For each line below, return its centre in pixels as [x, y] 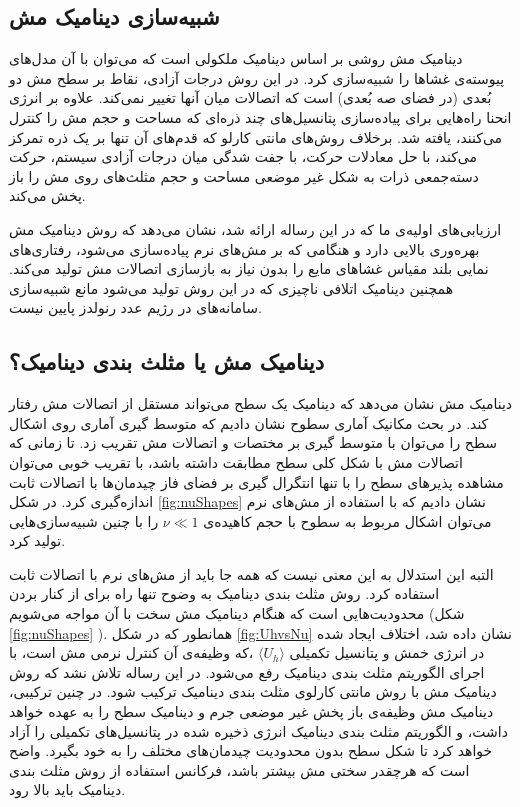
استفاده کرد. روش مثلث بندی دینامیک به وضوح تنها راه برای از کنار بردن [224, 593]
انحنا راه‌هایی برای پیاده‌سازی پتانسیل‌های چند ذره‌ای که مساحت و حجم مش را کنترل [260, 116]
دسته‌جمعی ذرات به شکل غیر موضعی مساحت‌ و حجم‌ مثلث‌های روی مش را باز [244, 175]
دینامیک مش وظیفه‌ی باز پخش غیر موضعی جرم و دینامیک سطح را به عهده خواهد [251, 711]
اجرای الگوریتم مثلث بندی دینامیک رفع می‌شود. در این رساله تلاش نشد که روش [247, 671]
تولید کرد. [37, 540]
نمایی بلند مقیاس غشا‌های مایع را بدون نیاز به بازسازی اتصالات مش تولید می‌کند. [249, 268]
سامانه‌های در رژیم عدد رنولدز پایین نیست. [135, 307]
